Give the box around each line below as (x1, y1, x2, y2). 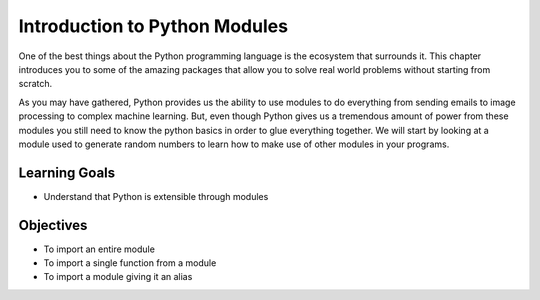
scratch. (18, 78, 53, 90)
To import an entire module (43, 243, 155, 255)
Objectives (18, 216, 88, 234)
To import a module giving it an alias (43, 271, 193, 283)
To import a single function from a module (43, 257, 217, 269)
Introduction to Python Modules (18, 15, 289, 37)
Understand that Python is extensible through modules (43, 190, 269, 202)
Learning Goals (18, 164, 116, 181)
